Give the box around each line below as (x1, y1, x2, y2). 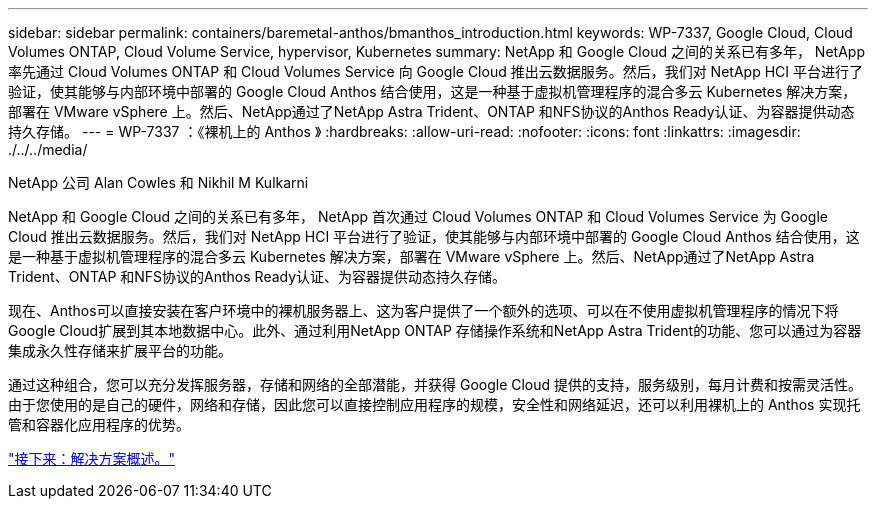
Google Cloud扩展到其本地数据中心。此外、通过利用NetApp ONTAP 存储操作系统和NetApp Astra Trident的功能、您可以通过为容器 (8, 322, 862, 339)
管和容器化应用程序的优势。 (8, 416, 190, 433)
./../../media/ (8, 141, 88, 158)
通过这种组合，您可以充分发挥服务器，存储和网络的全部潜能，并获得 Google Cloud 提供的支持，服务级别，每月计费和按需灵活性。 (8, 376, 863, 393)
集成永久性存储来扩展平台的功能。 (8, 342, 232, 359)
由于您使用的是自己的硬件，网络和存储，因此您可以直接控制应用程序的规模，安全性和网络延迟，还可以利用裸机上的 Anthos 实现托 (8, 396, 861, 413)
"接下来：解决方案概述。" (8, 450, 176, 467)
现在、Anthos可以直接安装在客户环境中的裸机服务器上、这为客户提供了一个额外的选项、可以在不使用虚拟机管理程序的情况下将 (8, 302, 839, 319)
